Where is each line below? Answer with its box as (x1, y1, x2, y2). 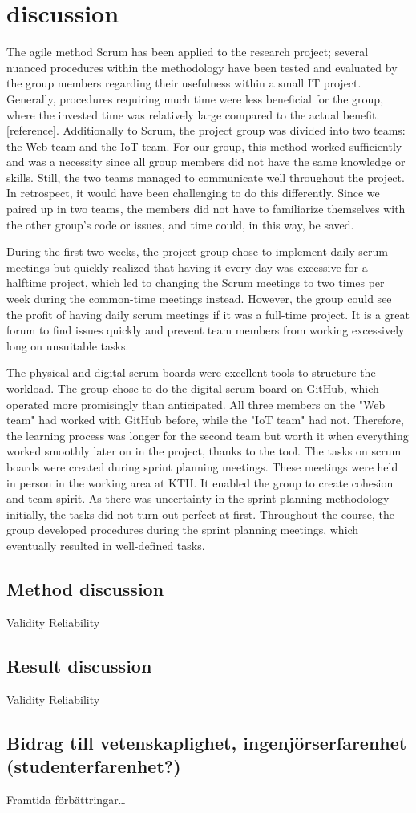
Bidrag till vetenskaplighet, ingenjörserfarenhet (6, 730, 407, 754)
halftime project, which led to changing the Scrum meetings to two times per (6, 274, 385, 291)
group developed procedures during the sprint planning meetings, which (6, 521, 359, 538)
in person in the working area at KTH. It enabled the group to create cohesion (6, 474, 394, 491)
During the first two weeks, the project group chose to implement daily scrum (6, 243, 388, 260)
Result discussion (6, 653, 152, 677)
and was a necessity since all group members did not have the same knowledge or (6, 153, 406, 170)
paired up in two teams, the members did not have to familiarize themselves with (6, 200, 406, 217)
